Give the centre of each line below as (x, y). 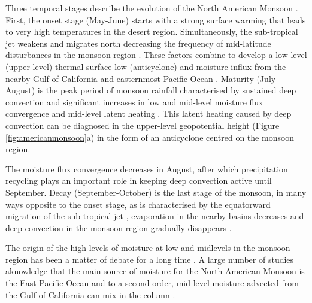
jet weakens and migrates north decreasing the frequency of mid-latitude (138, 43)
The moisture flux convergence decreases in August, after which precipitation (147, 169)
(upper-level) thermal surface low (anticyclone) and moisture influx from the (146, 66)
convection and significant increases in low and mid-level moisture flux (134, 101)
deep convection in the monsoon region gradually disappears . (119, 227)
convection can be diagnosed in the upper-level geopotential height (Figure (143, 125)
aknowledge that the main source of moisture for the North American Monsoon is (155, 271)
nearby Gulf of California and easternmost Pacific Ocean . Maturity (130, 78)
